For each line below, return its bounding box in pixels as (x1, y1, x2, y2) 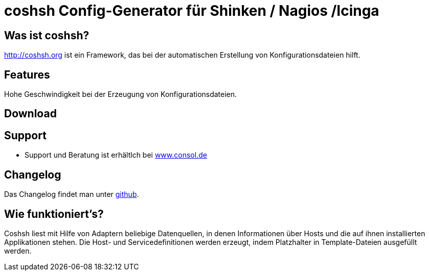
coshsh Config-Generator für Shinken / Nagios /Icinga (4, 2, 379, 19)
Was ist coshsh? (4, 29, 89, 42)
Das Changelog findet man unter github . (4, 190, 139, 199)
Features (4, 68, 50, 81)
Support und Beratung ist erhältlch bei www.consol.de (25, 151, 207, 160)
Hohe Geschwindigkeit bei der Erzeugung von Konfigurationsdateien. (4, 90, 237, 99)
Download (4, 107, 57, 120)
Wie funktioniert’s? (4, 207, 104, 220)
